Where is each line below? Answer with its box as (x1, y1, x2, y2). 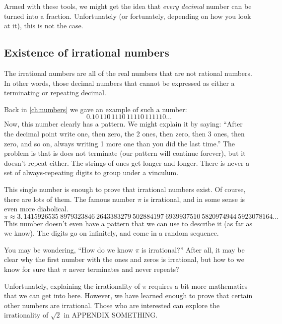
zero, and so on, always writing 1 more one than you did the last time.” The (4, 138, 235, 148)
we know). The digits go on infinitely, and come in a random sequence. (4, 228, 219, 238)
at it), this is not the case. (4, 20, 83, 31)
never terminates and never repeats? (69, 264, 179, 274)
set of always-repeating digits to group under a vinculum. (4, 167, 179, 178)
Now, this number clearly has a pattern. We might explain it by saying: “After (4, 119, 243, 129)
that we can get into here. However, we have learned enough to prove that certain (4, 290, 253, 301)
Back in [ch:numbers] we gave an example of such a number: (4, 104, 187, 114)
